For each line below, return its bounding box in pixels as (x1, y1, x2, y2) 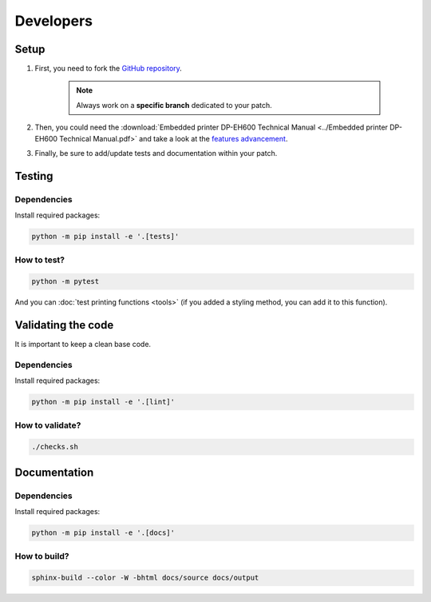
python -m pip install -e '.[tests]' (31, 232, 180, 241)
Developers (14, 12, 93, 30)
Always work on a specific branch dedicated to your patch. (76, 100, 273, 110)
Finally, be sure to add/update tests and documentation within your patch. (34, 149, 278, 158)
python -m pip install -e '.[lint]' (31, 397, 176, 407)
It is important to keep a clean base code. (14, 340, 152, 349)
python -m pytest (31, 277, 100, 286)
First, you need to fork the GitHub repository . (34, 64, 183, 74)
